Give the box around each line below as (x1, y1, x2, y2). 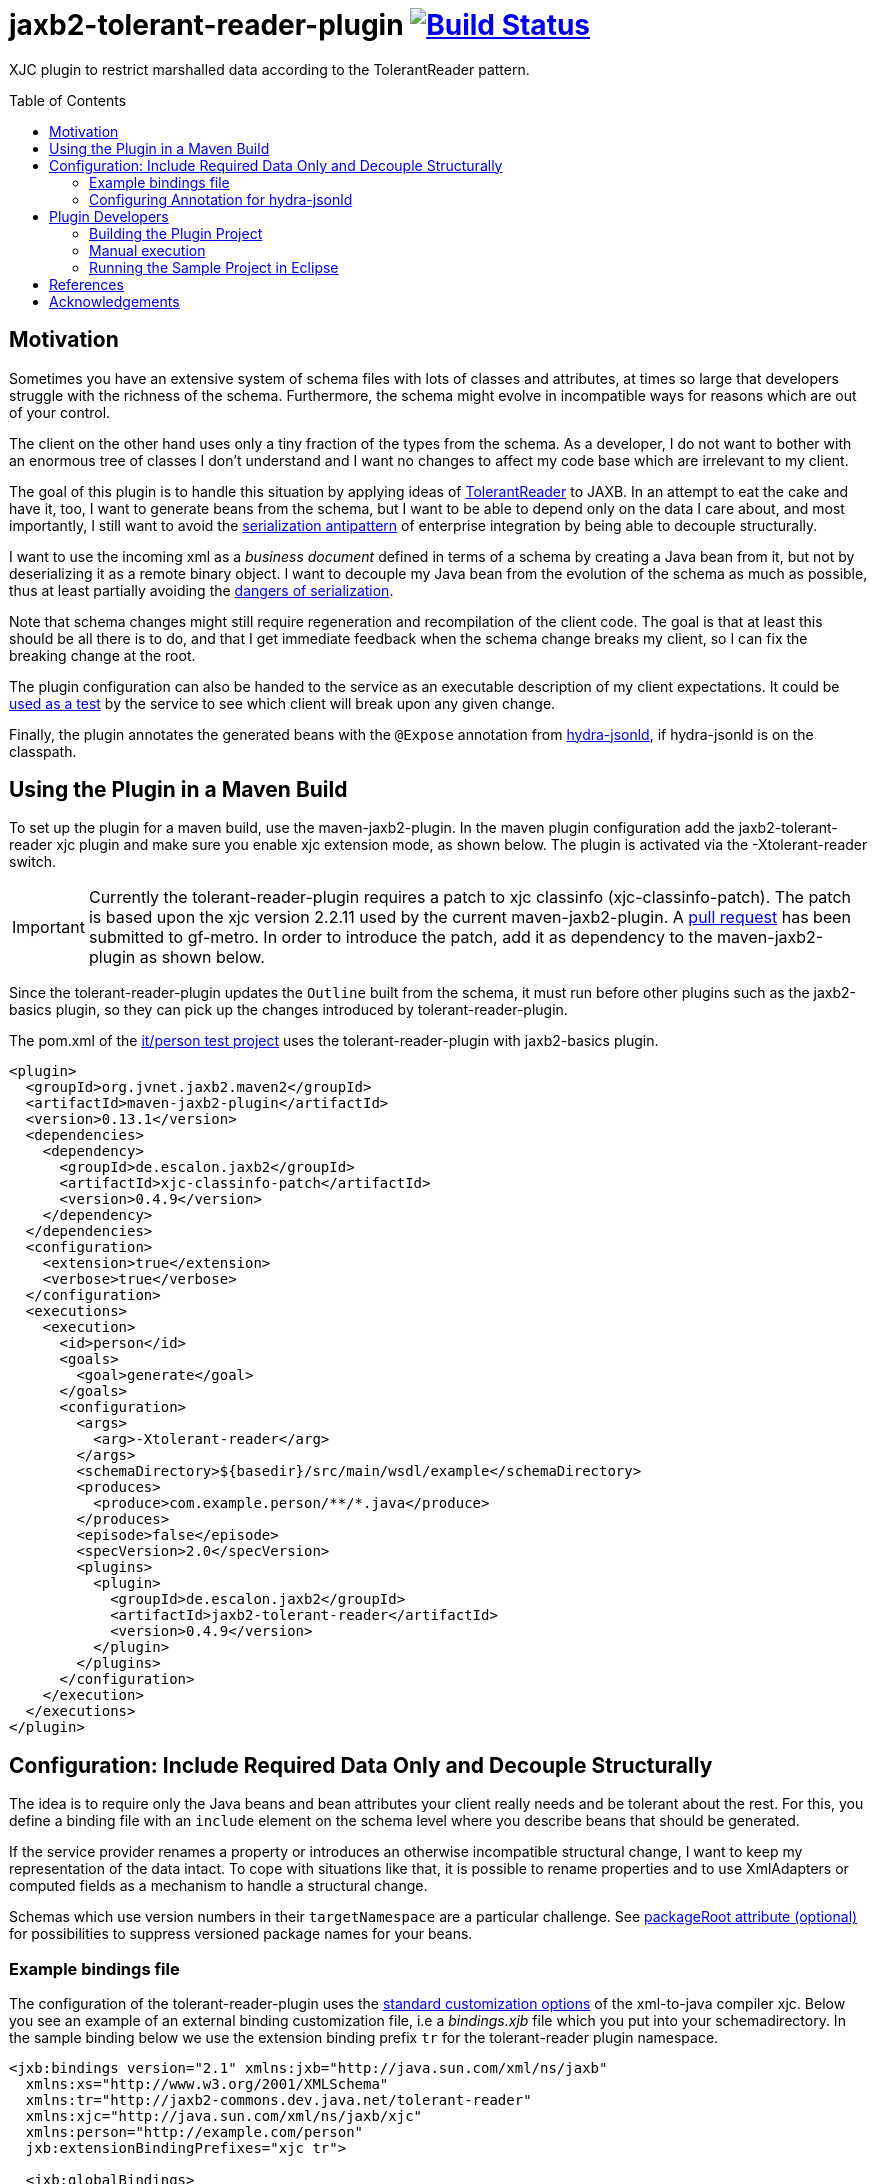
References (49, 275, 124, 293)
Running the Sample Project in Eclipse (89, 258, 339, 276)
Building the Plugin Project (89, 224, 263, 242)
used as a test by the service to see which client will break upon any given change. (9, 694, 556, 712)
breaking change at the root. (9, 646, 196, 664)
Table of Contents (9, 91, 127, 109)
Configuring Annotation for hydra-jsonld (89, 190, 353, 208)
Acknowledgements (49, 292, 180, 310)
